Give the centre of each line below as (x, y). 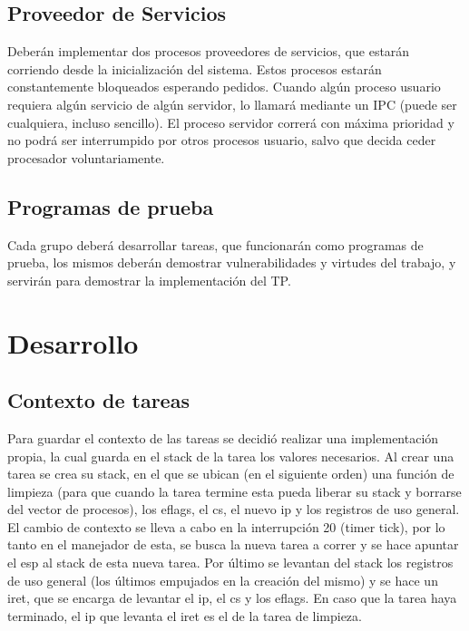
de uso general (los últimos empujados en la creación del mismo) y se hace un (223, 580)
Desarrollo (73, 342)
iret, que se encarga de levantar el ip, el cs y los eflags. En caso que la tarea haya (232, 598)
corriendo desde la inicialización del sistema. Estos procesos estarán (195, 68)
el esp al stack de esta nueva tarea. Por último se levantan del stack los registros (230, 563)
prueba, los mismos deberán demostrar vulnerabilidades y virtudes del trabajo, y (232, 262)
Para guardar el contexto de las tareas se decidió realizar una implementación (223, 437)
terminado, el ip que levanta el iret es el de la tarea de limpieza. (185, 615)
